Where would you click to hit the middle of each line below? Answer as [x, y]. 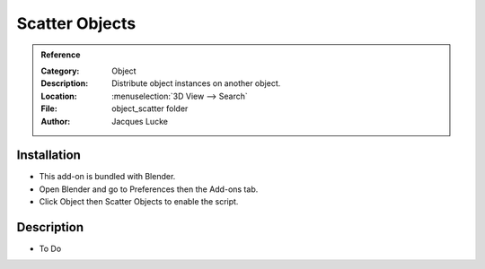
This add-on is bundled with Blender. [107, 177]
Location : [59, 96]
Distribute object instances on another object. [196, 83]
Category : [60, 71]
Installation [48, 156]
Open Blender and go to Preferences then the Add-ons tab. [149, 189]
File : [49, 108]
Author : [56, 121]
